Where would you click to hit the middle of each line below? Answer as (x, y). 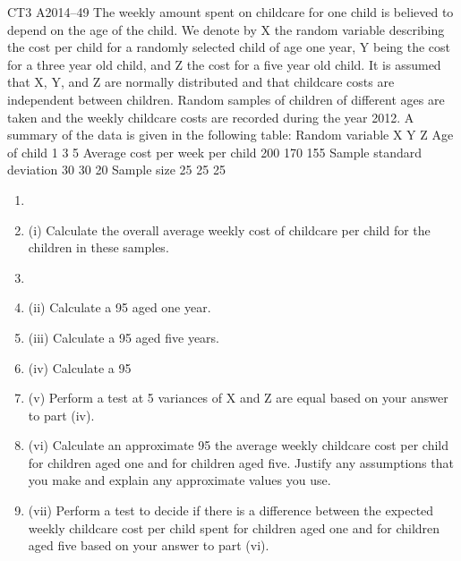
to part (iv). (61, 415)
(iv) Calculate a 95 (80, 367)
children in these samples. (98, 247)
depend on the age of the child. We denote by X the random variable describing (226, 29)
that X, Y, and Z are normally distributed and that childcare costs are (201, 82)
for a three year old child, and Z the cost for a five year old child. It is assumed (224, 64)
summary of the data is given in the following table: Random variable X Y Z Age (230, 135)
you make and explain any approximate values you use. (179, 480)
